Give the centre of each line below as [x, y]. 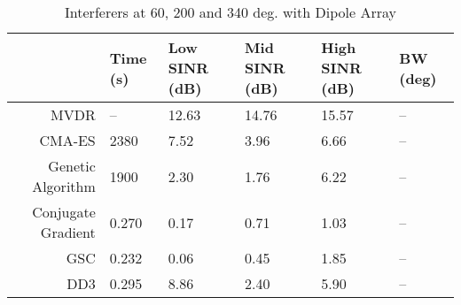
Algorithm [64, 186]
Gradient [68, 232]
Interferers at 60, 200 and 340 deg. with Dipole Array [230, 12]
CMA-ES [67, 140]
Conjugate [64, 212]
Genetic [72, 166]
